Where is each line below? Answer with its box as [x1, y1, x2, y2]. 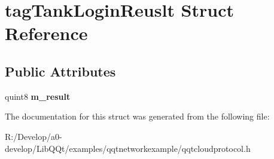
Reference [5, 21, 88, 45]
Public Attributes [5, 62, 116, 80]
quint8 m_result [5, 90, 71, 102]
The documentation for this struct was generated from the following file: [5, 110, 270, 123]
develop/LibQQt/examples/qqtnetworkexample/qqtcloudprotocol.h [5, 142, 251, 154]
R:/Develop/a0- [5, 130, 62, 142]
